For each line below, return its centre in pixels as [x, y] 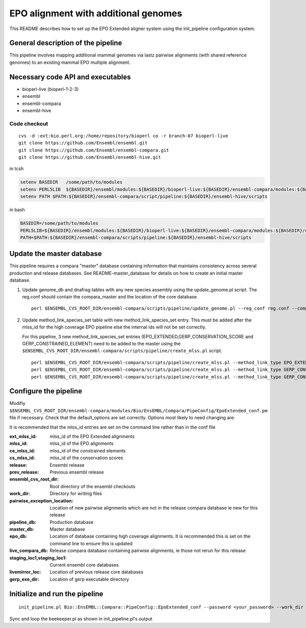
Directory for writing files [76, 494]
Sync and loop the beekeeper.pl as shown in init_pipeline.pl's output [81, 619]
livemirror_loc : [25, 572]
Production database [72, 522]
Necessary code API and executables [70, 77]
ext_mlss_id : [23, 436]
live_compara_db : [29, 550]
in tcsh [17, 169]
